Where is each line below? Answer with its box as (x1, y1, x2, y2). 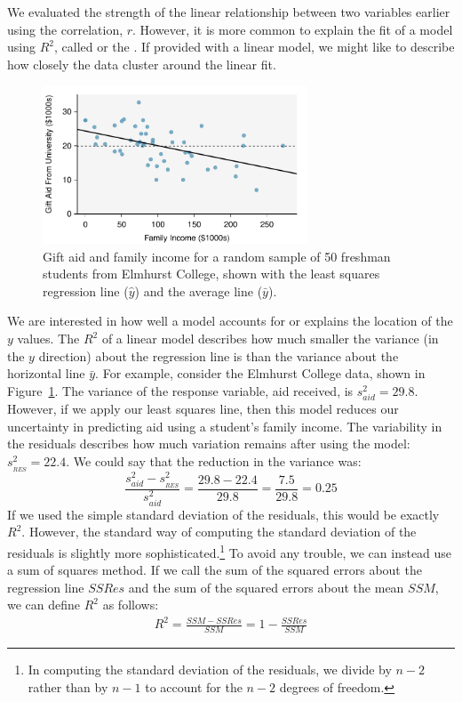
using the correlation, (7, 20, 123, 38)
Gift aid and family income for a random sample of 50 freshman (43, 246, 391, 265)
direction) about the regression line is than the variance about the (38, 346, 399, 365)
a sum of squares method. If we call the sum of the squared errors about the (7, 561, 422, 579)
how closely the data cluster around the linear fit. (7, 54, 276, 73)
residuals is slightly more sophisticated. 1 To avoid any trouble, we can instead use (7, 540, 452, 561)
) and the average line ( (134, 281, 263, 300)
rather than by (28, 677, 108, 696)
